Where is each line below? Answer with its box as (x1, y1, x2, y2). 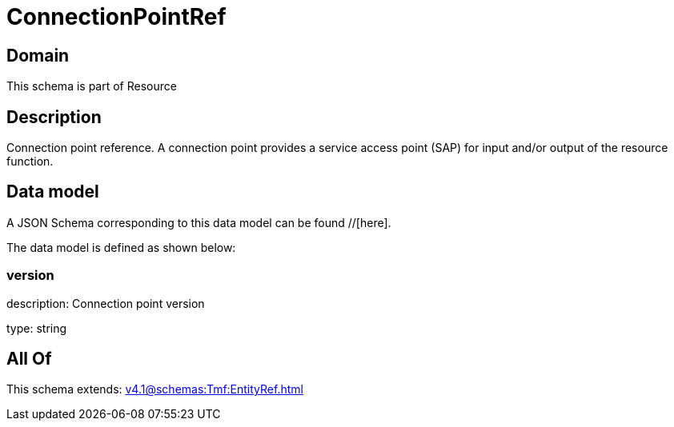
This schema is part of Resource (6, 79, 177, 94)
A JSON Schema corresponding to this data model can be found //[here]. (6, 215, 391, 229)
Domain (6, 45, 70, 66)
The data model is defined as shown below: (6, 240, 236, 254)
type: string (6, 321, 67, 335)
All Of (6, 349, 52, 369)
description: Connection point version (6, 296, 205, 310)
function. (6, 154, 54, 169)
